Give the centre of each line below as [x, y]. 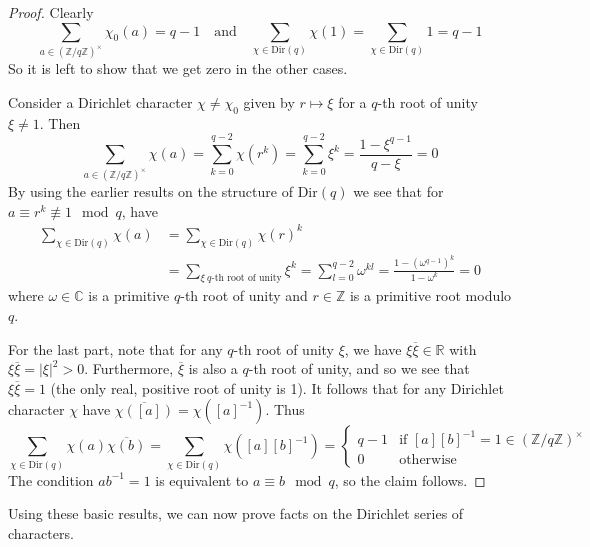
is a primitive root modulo [430, 295]
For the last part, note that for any [115, 348]
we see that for [398, 191]
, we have [373, 348]
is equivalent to [202, 479]
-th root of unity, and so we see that [359, 368]
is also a [213, 368]
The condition [51, 479]
